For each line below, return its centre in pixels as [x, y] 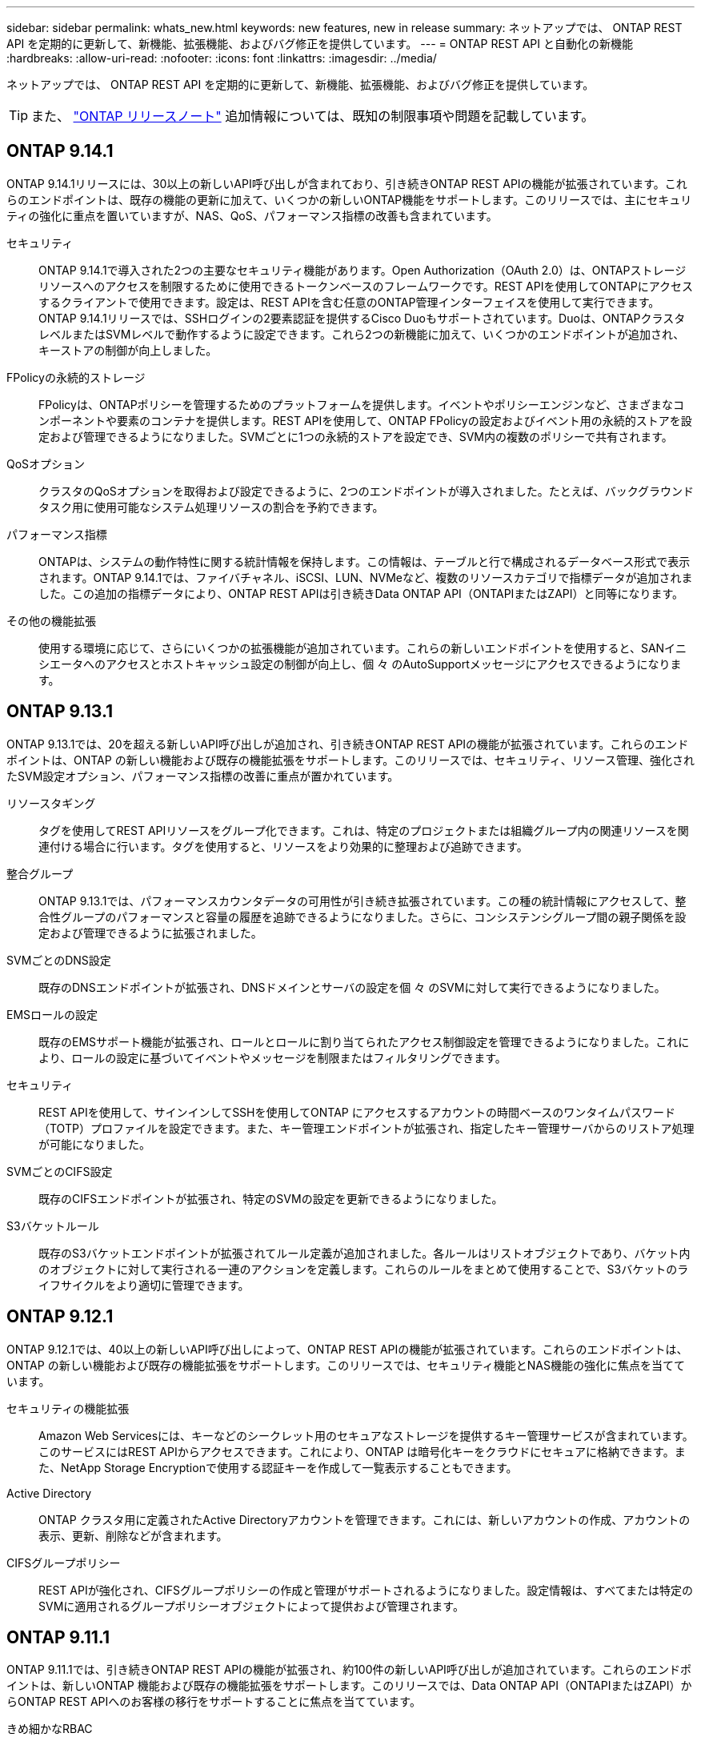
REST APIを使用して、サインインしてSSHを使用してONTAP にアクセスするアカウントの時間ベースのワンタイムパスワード [357, 1112]
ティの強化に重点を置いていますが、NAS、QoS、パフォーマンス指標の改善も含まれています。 [252, 215]
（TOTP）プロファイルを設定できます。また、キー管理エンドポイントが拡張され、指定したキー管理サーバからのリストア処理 [367, 1128]
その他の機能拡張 [51, 620]
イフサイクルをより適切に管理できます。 [144, 1285]
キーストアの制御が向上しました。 [128, 350]
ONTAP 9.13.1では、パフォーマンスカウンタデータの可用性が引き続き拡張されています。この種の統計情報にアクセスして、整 [363, 901]
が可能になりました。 [94, 1144]
